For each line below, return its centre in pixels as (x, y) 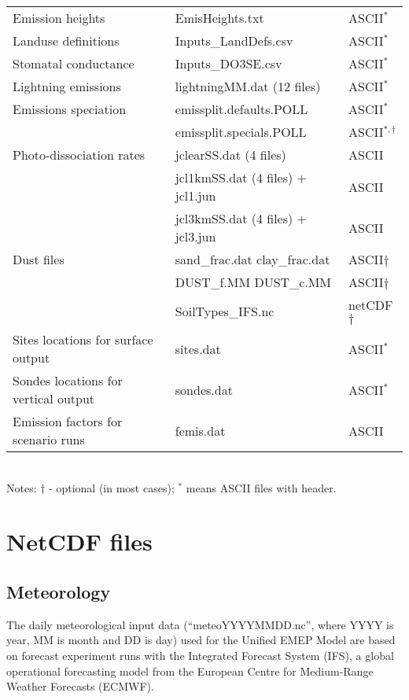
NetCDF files (79, 542)
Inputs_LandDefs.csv (234, 41)
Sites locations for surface (83, 339)
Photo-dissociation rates (79, 155)
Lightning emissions (67, 86)
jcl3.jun (195, 236)
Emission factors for (68, 421)
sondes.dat (204, 389)
